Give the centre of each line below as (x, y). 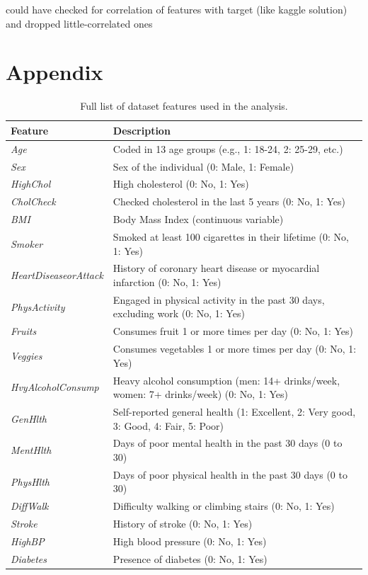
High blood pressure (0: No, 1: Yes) (190, 541)
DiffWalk (30, 506)
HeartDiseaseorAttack (57, 275)
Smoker (27, 243)
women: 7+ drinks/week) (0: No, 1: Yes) (200, 394)
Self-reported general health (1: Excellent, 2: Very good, (234, 411)
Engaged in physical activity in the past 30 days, (219, 299)
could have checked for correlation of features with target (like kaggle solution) (177, 9)
